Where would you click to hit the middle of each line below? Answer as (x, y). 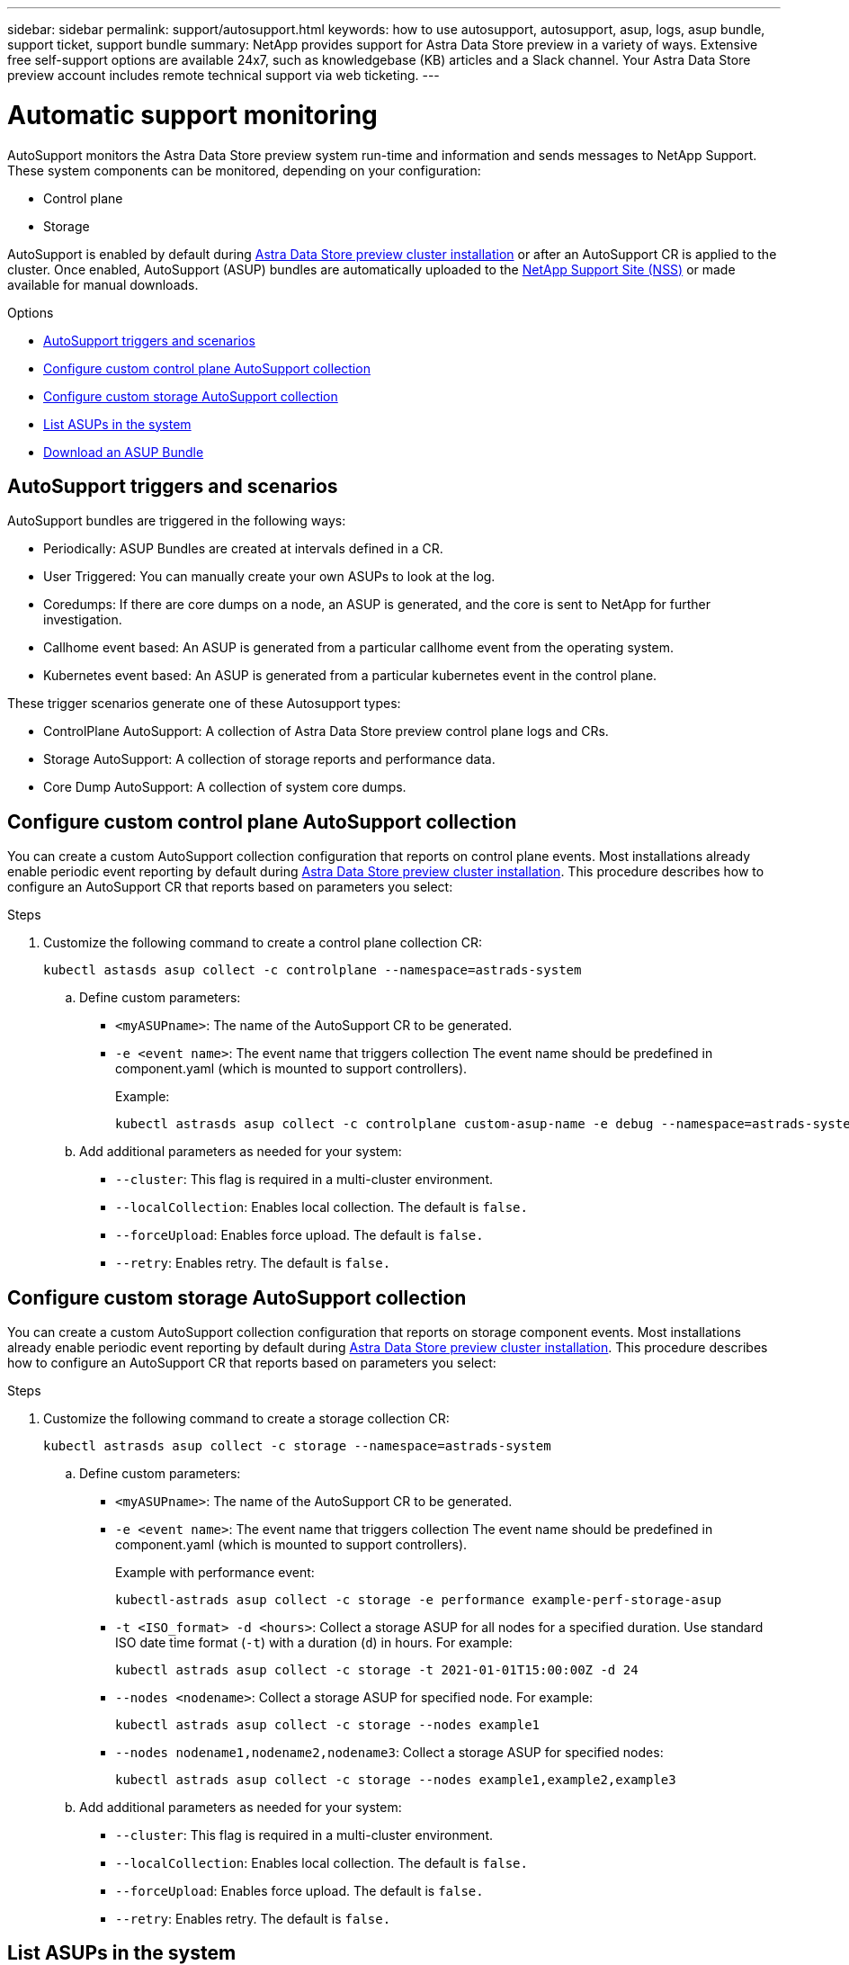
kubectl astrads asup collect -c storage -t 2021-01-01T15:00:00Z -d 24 (377, 1670)
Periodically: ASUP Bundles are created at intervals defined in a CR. (243, 549)
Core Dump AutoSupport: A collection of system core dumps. (225, 787)
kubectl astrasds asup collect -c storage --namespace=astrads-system (297, 1446)
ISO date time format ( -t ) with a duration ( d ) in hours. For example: (314, 1643)
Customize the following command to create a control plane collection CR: (263, 943)
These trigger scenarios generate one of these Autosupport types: (204, 704)
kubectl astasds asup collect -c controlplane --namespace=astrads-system (313, 970)
